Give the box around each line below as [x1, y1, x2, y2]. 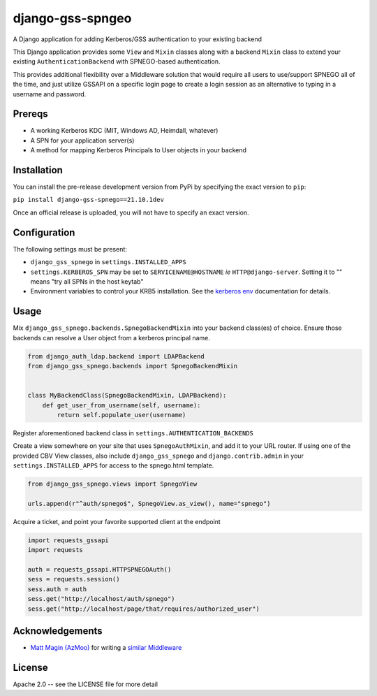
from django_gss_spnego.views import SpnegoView [27, 480, 198, 488]
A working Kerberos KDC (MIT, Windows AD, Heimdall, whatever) [30, 126, 219, 135]
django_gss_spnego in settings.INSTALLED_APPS [30, 258, 186, 266]
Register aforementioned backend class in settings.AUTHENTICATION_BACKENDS [13, 428, 254, 437]
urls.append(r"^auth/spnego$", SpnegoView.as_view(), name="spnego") [27, 500, 271, 507]
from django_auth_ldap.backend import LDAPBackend [27, 352, 205, 360]
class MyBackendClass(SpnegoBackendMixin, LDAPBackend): [27, 391, 227, 400]
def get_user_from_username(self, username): [42, 401, 201, 409]
